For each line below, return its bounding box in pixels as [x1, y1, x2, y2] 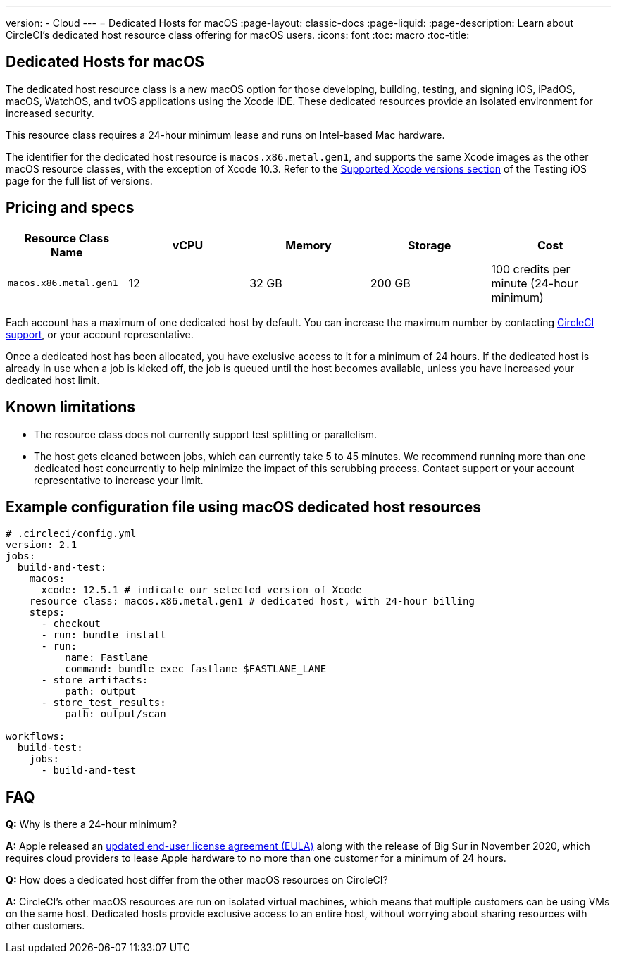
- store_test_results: [41, 697, 166, 709]
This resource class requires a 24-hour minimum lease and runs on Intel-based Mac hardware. [6, 128, 445, 141]
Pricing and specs [6, 199, 135, 217]
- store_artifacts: [41, 674, 149, 686]
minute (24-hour [491, 276, 578, 290]
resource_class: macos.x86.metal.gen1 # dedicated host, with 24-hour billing [29, 595, 475, 607]
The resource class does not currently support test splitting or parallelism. [34, 428, 378, 440]
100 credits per [491, 261, 571, 276]
